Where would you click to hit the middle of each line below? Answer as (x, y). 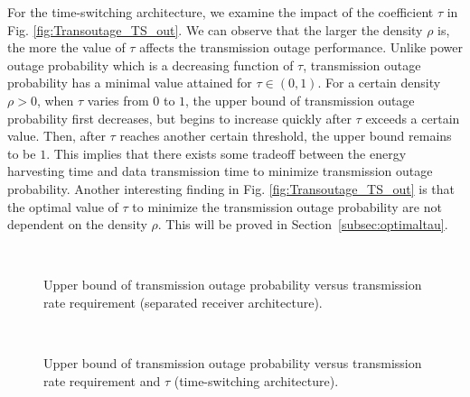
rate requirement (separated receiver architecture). (183, 302)
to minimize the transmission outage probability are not (287, 206)
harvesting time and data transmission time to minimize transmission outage (220, 171)
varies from (118, 100)
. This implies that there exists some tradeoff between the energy (226, 153)
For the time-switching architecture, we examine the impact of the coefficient (221, 12)
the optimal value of (63, 206)
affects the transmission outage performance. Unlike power (301, 47)
